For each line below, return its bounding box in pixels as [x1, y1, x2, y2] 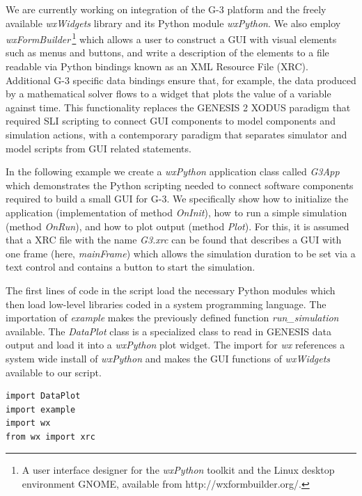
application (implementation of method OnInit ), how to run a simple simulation [6, 205, 347, 219]
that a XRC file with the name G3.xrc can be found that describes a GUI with [6, 232, 342, 247]
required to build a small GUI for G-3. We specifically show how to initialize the [6, 191, 349, 206]
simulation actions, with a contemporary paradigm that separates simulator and [6, 127, 347, 141]
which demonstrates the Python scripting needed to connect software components [6, 177, 354, 192]
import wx [6, 418, 51, 429]
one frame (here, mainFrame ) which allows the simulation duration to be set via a [6, 246, 356, 260]
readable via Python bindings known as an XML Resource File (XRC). [6, 59, 308, 74]
